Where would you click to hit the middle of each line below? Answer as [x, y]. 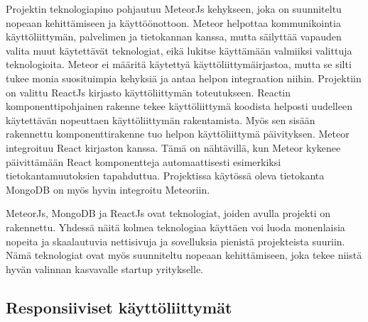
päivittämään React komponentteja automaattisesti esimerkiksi [144, 161]
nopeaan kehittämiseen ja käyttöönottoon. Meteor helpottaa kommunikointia [173, 22]
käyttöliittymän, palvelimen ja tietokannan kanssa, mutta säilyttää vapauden [174, 37]
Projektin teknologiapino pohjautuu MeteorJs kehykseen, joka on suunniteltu [174, 9]
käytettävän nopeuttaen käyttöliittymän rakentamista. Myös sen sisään [161, 120]
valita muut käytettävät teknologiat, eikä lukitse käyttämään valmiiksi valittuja [179, 50]
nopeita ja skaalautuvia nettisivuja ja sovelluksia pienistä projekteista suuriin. [175, 241]
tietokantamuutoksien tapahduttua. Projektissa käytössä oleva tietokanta [165, 176]
